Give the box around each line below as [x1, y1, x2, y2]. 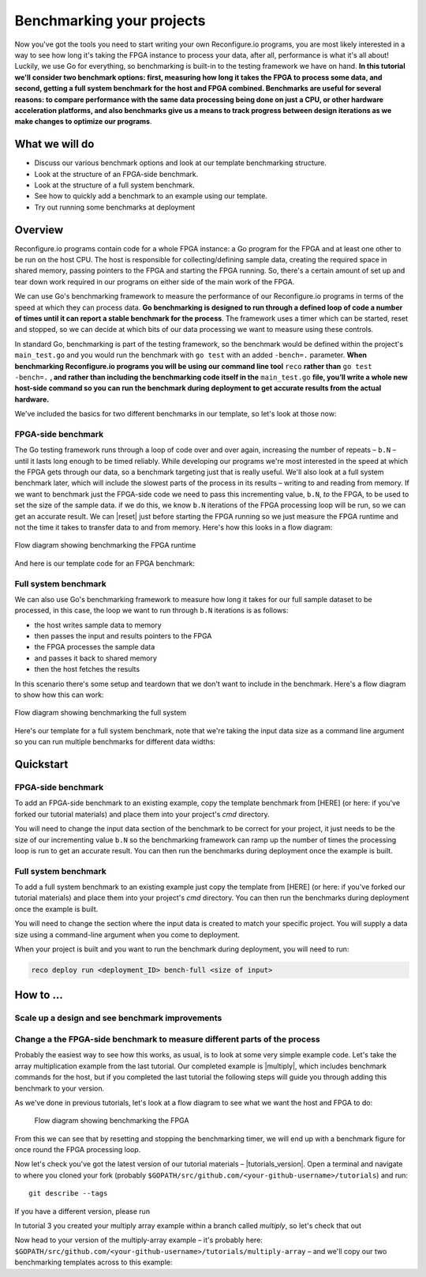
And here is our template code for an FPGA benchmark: [14, 558, 195, 568]
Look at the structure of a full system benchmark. [34, 180, 195, 190]
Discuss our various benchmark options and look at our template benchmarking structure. [34, 158, 327, 168]
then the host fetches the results [34, 665, 140, 674]
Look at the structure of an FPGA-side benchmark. [34, 169, 199, 179]
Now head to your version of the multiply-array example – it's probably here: [14, 1235, 263, 1245]
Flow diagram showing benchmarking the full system [14, 708, 187, 718]
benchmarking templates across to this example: [14, 1257, 173, 1268]
